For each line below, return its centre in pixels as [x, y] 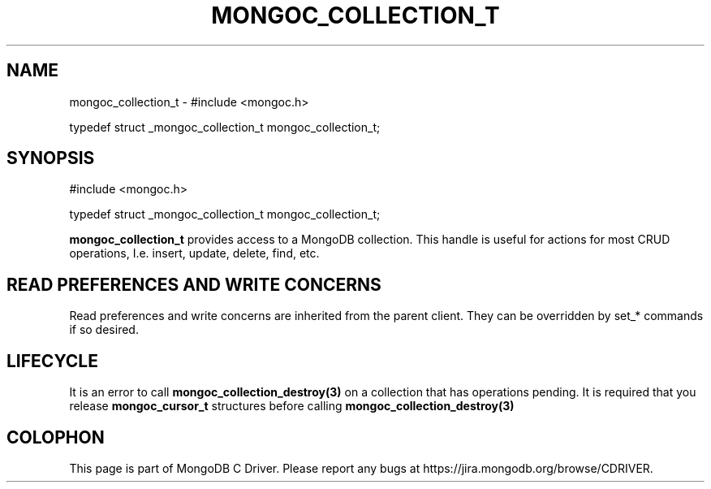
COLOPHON [56, 437]
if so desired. [104, 330]
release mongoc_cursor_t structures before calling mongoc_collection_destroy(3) [292, 406]
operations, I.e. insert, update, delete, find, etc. [194, 253]
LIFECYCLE [52, 361]
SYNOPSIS [51, 158]
